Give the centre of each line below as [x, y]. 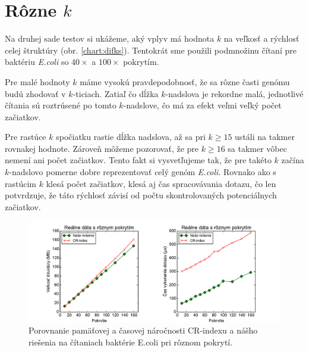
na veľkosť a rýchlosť [261, 38]
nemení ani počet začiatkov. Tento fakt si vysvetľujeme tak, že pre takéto [138, 160]
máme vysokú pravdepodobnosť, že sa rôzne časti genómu [185, 81]
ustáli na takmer [265, 137]
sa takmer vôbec [257, 148]
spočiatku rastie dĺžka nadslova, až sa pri [131, 137]
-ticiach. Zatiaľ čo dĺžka [116, 93]
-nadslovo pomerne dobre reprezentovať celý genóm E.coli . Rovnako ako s [143, 172]
